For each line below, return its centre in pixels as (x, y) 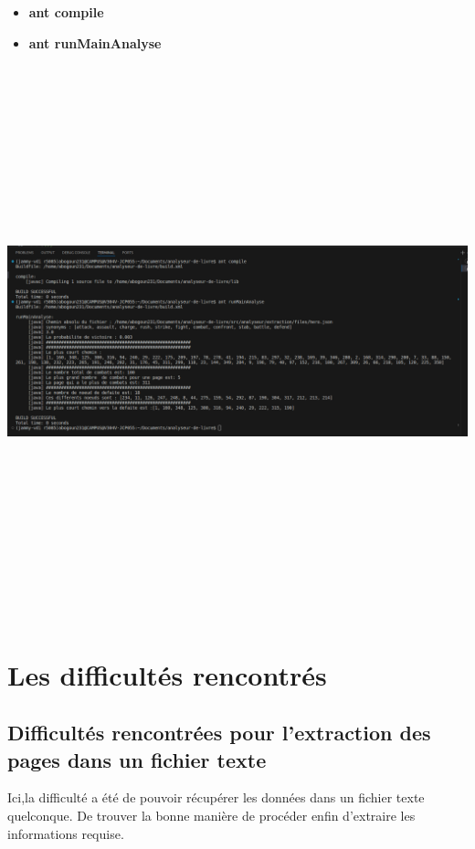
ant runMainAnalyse (95, 42)
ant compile (66, 12)
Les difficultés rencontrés (167, 674)
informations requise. (66, 833)
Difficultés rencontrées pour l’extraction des (219, 733)
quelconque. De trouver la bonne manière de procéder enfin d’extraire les (211, 816)
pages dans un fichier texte (137, 759)
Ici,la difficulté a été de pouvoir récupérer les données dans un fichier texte (216, 797)
